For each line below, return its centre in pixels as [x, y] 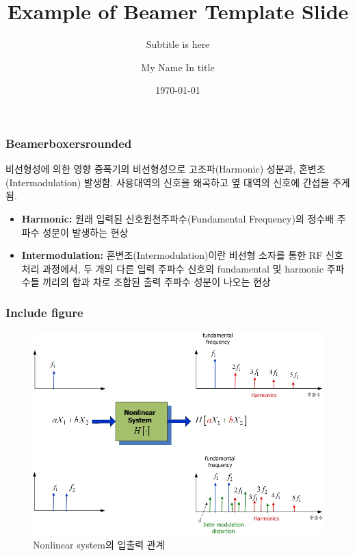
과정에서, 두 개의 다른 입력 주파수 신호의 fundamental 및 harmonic [183, 268]
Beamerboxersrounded [69, 143]
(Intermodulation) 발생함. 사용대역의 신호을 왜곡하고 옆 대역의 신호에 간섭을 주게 [178, 182]
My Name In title [178, 67]
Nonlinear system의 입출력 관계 [99, 544]
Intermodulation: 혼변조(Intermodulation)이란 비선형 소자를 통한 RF [172, 255]
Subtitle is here [178, 44]
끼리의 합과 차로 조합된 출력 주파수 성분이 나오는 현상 [157, 282]
